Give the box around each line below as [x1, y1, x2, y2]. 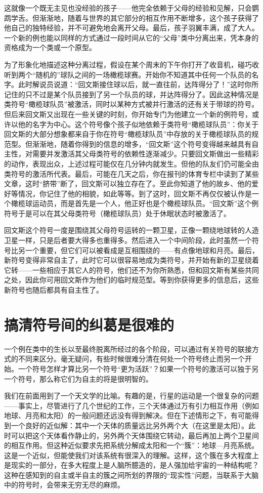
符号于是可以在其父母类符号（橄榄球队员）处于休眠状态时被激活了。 [4, 208, 231, 218]
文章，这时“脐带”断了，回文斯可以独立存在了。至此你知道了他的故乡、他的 [4, 178, 252, 189]
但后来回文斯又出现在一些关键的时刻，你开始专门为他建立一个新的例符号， [4, 108, 252, 119]
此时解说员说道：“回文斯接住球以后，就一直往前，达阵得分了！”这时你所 [18, 79, 259, 90]
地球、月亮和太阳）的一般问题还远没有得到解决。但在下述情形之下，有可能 [4, 410, 252, 421]
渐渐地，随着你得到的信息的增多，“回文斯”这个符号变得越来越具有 [32, 138, 252, 149]
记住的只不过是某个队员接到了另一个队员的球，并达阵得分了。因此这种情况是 [4, 89, 259, 99]
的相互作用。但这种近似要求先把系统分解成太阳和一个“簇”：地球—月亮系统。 [4, 440, 259, 450]
